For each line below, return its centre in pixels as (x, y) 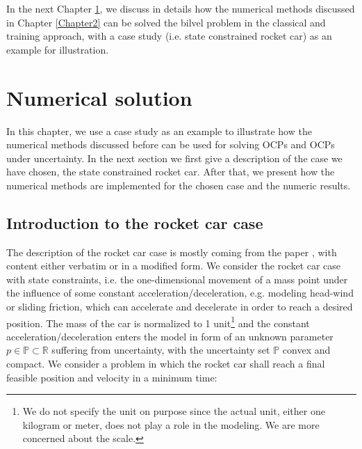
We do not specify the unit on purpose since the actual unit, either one (174, 411)
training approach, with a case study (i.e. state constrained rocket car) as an (169, 36)
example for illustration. (58, 49)
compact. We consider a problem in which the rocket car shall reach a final (166, 364)
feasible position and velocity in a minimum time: (112, 377)
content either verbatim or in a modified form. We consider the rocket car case (174, 266)
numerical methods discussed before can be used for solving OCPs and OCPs (171, 144)
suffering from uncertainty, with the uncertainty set (161, 350)
